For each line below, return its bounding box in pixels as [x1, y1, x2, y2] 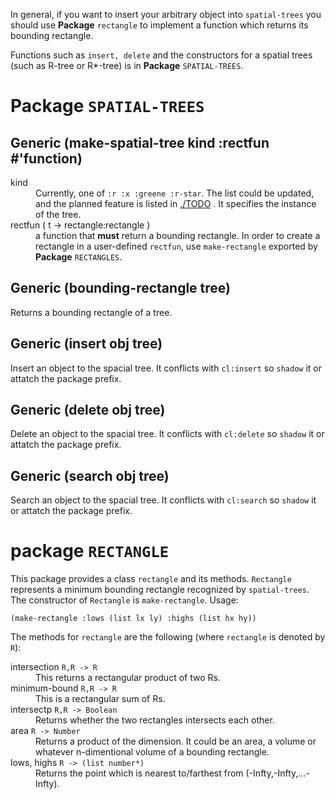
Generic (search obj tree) [10, 467, 170, 484]
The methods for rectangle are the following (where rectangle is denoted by [10, 631, 326, 643]
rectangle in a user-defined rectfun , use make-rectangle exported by [35, 240, 318, 252]
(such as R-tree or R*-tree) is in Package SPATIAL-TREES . [10, 60, 244, 71]
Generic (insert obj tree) [10, 335, 163, 353]
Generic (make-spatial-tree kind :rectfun [10, 134, 270, 151]
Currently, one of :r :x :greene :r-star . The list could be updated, [35, 187, 315, 199]
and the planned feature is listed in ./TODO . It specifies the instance [35, 198, 317, 209]
